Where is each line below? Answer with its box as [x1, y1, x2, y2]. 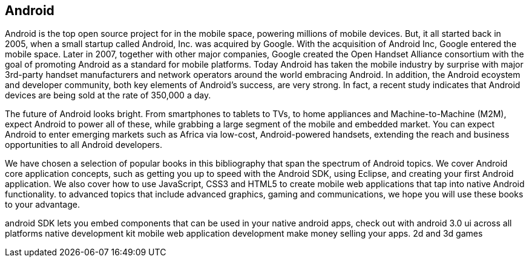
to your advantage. [5, 199, 80, 210]
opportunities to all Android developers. [5, 139, 163, 150]
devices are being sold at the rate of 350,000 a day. [5, 90, 211, 101]
